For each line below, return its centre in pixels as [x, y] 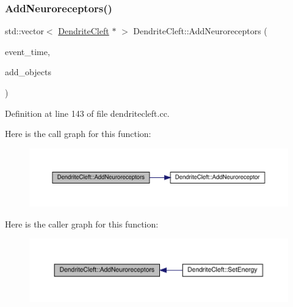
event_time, [27, 51]
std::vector [24, 31]
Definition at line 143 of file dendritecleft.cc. [87, 113]
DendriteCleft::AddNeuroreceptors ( [200, 31]
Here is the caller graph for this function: [82, 224]
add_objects [28, 72]
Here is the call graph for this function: [78, 134]
